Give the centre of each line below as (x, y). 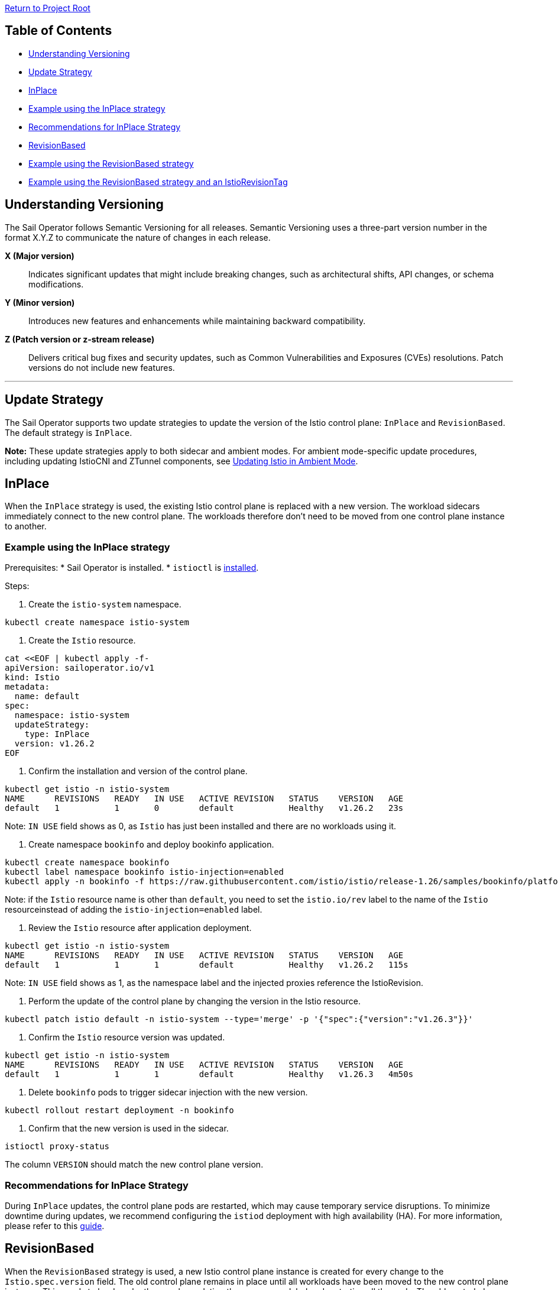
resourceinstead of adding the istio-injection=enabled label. (134, 910)
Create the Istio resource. (82, 641)
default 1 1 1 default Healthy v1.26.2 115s (207, 965)
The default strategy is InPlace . (69, 432)
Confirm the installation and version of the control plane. (138, 771)
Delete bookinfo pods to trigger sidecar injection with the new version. (168, 1092)
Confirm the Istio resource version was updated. (127, 1037)
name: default (47, 696)
